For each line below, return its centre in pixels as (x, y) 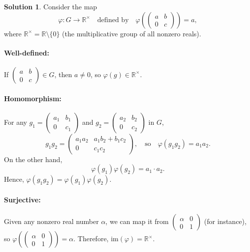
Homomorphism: (33, 98)
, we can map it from (137, 221)
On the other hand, (33, 159)
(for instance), (225, 221)
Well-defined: (27, 52)
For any (16, 122)
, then (63, 74)
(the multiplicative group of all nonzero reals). (132, 33)
